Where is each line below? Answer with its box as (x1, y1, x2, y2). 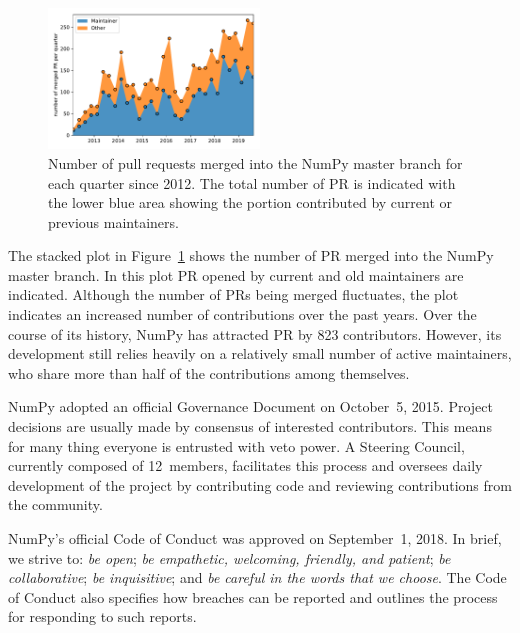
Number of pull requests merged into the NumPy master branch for (48, 152, 463, 173)
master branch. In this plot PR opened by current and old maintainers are (8, 264, 464, 285)
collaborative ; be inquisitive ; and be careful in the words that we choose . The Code (8, 567, 507, 588)
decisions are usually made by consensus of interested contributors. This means (8, 416, 492, 437)
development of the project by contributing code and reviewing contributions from (8, 474, 512, 495)
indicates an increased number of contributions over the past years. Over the (8, 304, 477, 325)
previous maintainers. (48, 211, 179, 232)
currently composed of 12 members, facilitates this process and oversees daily (8, 455, 483, 476)
